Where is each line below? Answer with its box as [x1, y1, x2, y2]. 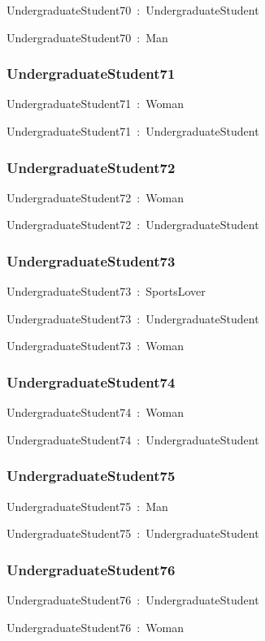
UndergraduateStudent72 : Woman [7, 188, 184, 206]
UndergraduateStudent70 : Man [7, 28, 168, 45]
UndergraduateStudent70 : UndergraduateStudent [7, 2, 259, 18]
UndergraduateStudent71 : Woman [7, 95, 184, 112]
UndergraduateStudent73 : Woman [7, 337, 184, 354]
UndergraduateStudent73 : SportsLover [7, 283, 206, 300]
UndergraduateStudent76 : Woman [7, 618, 184, 635]
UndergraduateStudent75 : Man [7, 497, 168, 514]
